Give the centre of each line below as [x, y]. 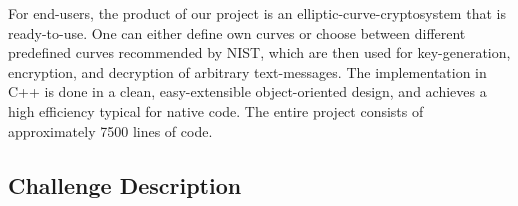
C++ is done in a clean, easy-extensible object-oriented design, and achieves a [247, 91]
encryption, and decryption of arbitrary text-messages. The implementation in [247, 71]
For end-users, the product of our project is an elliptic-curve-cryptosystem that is [257, 13]
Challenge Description [125, 184]
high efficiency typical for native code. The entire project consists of [216, 110]
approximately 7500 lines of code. [110, 130]
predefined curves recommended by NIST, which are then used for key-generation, [259, 52]
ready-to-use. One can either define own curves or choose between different [237, 32]
